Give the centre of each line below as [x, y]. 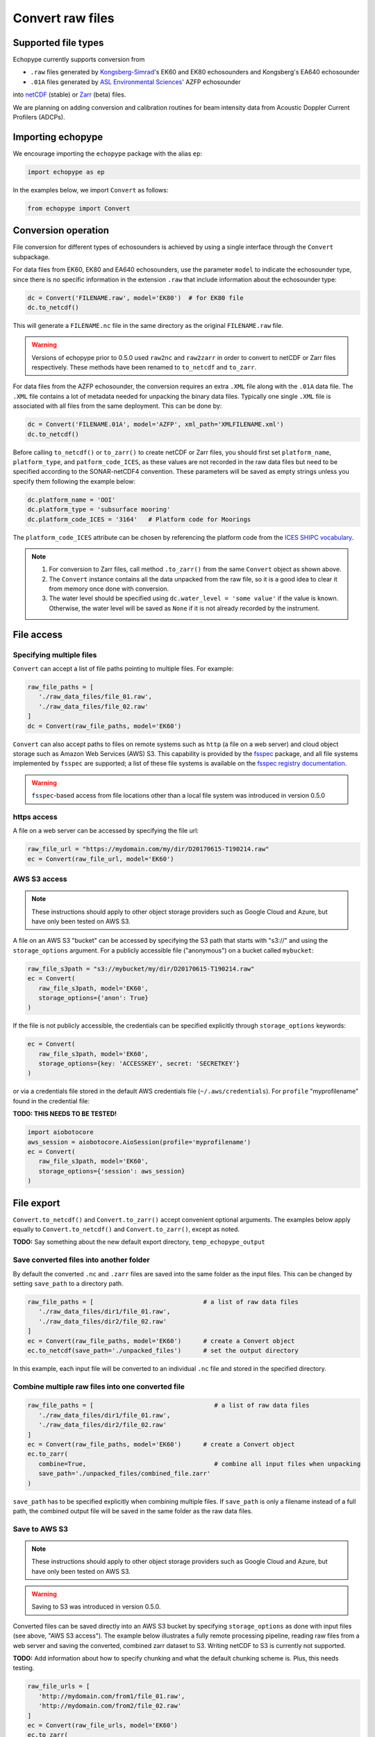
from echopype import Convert [79, 208]
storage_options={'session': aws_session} [112, 1171]
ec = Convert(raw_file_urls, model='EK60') [103, 1725]
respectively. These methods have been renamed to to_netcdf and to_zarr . [144, 368]
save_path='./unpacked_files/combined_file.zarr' [125, 1474]
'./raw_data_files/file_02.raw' [93, 706]
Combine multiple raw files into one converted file [99, 1386]
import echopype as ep [66, 172]
